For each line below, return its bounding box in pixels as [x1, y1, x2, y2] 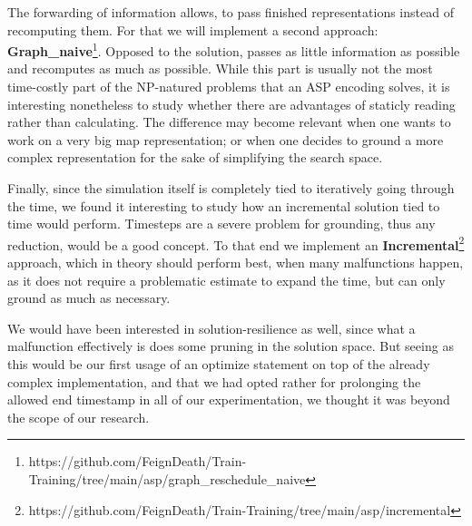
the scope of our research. [7, 407, 150, 426]
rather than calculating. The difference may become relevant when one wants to [7, 112, 451, 131]
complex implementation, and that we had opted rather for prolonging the [7, 372, 421, 391]
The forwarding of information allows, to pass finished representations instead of [7, 3, 454, 21]
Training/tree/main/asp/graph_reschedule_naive [28, 469, 306, 488]
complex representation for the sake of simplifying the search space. [7, 148, 383, 167]
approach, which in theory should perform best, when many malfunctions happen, [7, 253, 464, 272]
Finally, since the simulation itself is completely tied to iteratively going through [7, 179, 455, 197]
